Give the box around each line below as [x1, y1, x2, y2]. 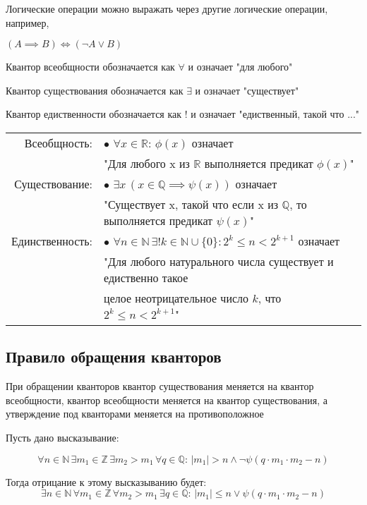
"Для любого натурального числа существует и [104, 253, 334, 269]
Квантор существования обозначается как [6, 83, 183, 97]
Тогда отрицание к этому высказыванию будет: [6, 474, 207, 489]
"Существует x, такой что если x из [104, 195, 279, 212]
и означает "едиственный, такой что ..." [191, 107, 360, 121]
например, [6, 15, 49, 30]
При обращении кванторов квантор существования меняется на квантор [6, 379, 314, 394]
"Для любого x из [104, 154, 190, 171]
